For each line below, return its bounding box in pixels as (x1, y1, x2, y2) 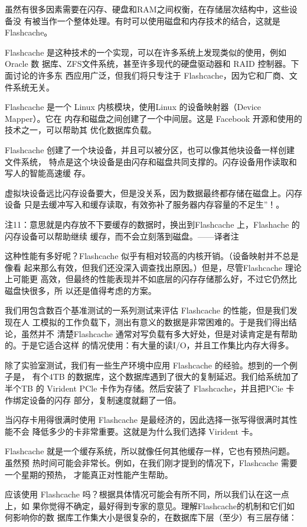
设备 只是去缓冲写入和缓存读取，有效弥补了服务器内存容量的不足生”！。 (5, 198, 285, 211)
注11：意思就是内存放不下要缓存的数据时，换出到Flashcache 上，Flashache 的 (5, 218, 300, 230)
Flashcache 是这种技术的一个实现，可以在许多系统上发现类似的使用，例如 (5, 46, 287, 58)
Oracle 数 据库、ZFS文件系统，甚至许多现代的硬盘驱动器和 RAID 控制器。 (5, 57, 291, 70)
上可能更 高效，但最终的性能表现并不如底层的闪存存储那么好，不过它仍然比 (5, 273, 297, 285)
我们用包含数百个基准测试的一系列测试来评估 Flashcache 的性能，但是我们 (5, 304, 289, 316)
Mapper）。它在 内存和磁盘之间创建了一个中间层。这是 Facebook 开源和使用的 (5, 112, 302, 124)
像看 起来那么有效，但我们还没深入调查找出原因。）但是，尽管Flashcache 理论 (5, 261, 302, 273)
